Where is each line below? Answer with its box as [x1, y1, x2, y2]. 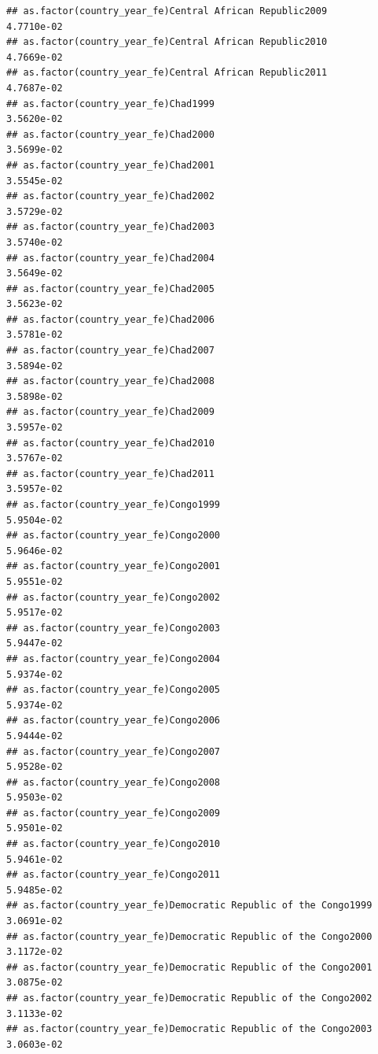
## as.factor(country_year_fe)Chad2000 [6, 128, 215, 140]
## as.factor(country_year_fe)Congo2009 [6, 807, 221, 819]
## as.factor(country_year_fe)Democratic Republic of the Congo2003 [6, 1023, 372, 1035]
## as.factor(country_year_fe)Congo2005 [6, 684, 221, 696]
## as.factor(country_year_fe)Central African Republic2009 [6, 6, 328, 17]
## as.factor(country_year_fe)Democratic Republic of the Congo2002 [6, 993, 372, 1004]
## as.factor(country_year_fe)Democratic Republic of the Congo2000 [6, 930, 372, 942]
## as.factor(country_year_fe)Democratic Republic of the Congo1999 [6, 900, 372, 912]
